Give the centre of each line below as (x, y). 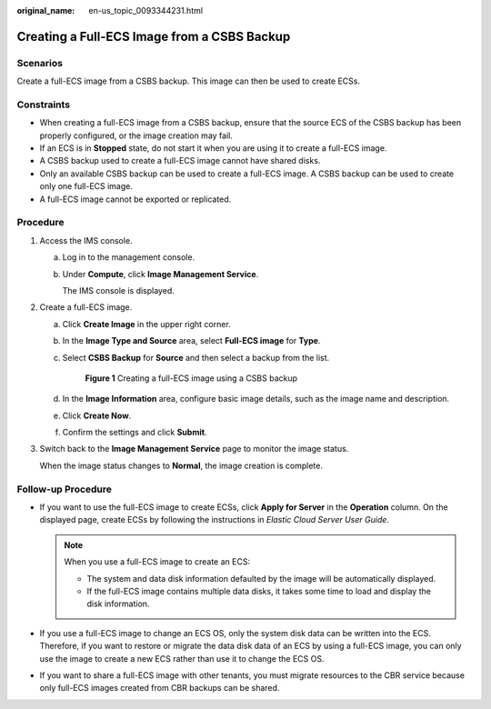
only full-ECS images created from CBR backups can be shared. (160, 688)
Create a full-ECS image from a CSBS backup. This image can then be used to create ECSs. (189, 81)
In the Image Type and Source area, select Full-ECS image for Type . (191, 341)
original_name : (46, 10)
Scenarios (40, 63)
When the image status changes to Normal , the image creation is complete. (181, 465)
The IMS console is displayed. (118, 290)
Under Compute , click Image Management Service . (160, 274)
